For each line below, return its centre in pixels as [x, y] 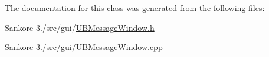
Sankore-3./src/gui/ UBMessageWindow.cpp [84, 47]
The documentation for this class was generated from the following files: [135, 8]
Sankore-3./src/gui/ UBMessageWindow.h [80, 27]
